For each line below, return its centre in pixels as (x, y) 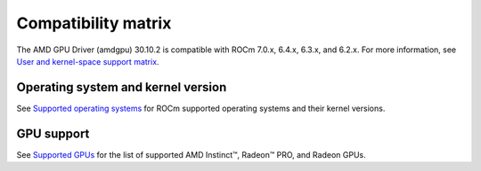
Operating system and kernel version (122, 87)
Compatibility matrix (94, 23)
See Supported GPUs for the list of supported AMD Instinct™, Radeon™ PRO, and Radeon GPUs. (191, 154)
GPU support (53, 133)
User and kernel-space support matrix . (88, 61)
